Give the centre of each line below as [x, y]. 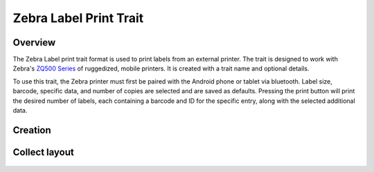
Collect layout [43, 152]
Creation [32, 130]
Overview [34, 42]
